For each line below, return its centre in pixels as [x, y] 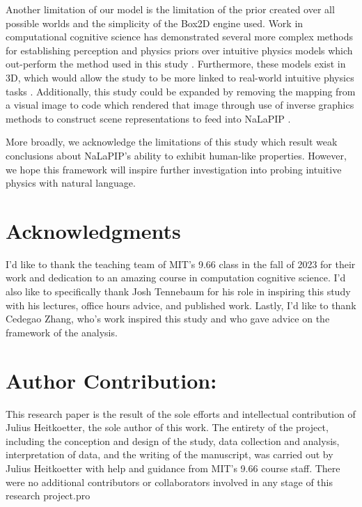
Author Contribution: [111, 380]
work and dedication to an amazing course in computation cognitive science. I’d [176, 278]
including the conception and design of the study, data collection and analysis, [173, 440]
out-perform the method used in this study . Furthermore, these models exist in [176, 64]
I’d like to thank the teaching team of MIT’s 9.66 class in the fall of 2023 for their [181, 264]
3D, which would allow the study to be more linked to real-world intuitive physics [180, 77]
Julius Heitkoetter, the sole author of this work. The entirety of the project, [167, 427]
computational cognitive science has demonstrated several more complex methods [179, 37]
